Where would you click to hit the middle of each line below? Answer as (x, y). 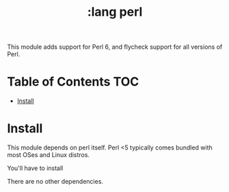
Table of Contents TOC (73, 82)
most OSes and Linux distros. (49, 155)
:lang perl (115, 12)
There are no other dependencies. (55, 182)
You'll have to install (35, 168)
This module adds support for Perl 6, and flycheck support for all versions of (115, 47)
